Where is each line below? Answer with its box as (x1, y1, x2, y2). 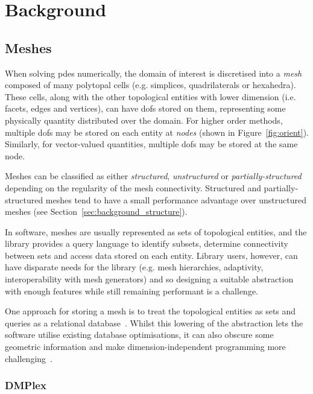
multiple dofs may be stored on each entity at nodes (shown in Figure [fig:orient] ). (5, 126, 309, 138)
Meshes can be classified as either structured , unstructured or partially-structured (5, 170, 302, 182)
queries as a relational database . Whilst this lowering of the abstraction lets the (5, 316, 303, 329)
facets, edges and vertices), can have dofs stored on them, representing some (5, 102, 286, 115)
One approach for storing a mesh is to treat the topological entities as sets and (5, 305, 296, 317)
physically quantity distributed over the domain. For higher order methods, (5, 113, 283, 126)
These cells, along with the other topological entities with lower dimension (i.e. (5, 90, 296, 103)
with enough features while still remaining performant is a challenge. (5, 284, 259, 297)
